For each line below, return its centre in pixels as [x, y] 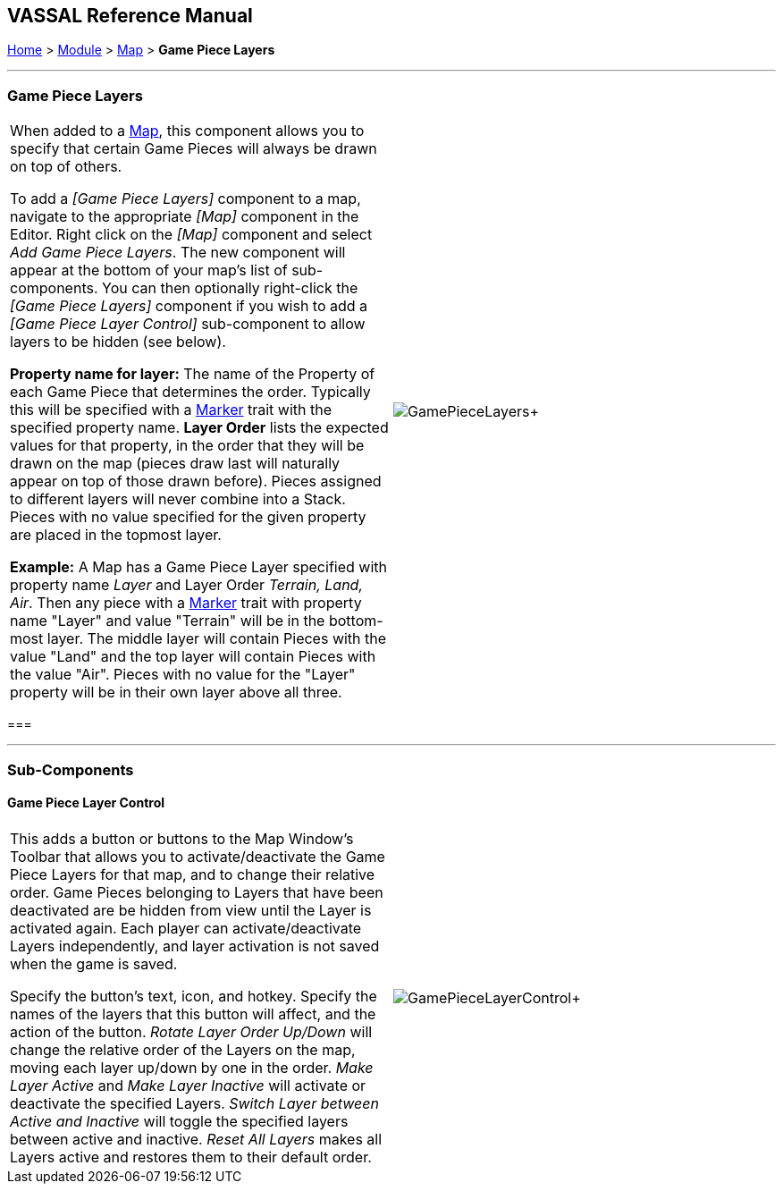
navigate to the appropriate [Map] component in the [185, 217]
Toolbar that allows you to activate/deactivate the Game [198, 856]
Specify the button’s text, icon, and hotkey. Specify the [194, 996]
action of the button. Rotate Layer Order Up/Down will [191, 1031]
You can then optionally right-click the [230, 288]
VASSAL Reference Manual [130, 16]
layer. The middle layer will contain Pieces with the [217, 639]
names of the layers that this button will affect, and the [193, 1014]
